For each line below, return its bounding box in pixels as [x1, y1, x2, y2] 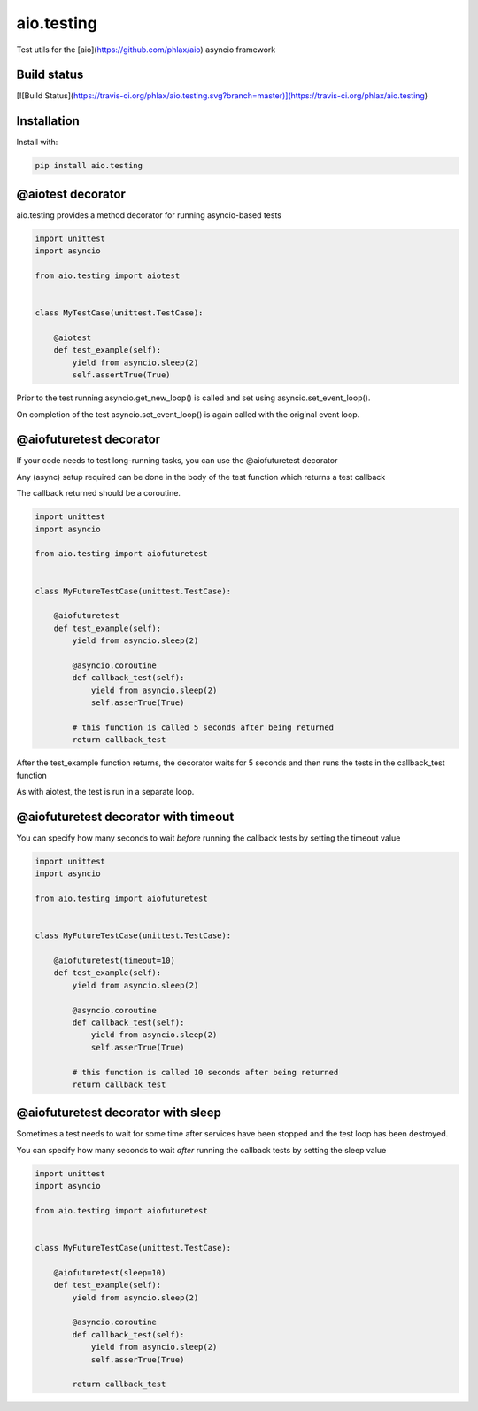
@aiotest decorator [16, 186, 126, 201]
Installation [16, 113, 80, 128]
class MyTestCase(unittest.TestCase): [35, 308, 204, 318]
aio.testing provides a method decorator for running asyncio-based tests [16, 209, 282, 221]
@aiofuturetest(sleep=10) [53, 1268, 166, 1277]
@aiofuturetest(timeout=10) [53, 955, 176, 965]
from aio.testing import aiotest [35, 271, 181, 281]
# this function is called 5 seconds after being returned [72, 722, 335, 733]
